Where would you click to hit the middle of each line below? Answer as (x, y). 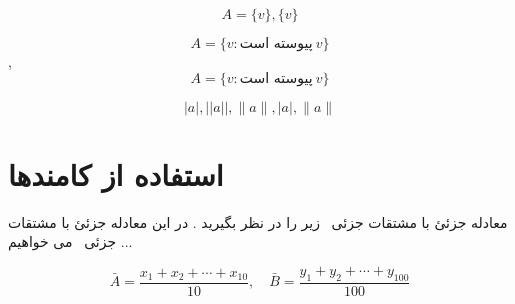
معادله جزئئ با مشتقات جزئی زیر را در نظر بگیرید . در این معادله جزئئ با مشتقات (258, 221)
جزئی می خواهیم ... (70, 241)
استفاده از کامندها (116, 173)
